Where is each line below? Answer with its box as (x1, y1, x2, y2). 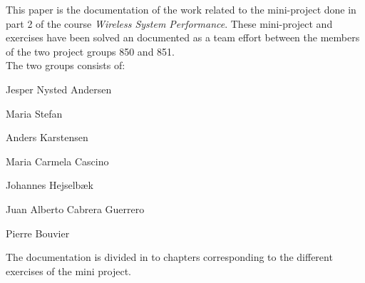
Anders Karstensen (6, 130, 88, 145)
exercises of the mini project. (6, 263, 131, 278)
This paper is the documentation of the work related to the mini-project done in (6, 2, 356, 16)
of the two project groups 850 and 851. (6, 43, 175, 58)
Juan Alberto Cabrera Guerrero (6, 201, 145, 216)
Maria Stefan (6, 106, 63, 120)
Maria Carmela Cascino (6, 153, 109, 168)
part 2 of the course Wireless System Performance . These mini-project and (6, 16, 333, 31)
